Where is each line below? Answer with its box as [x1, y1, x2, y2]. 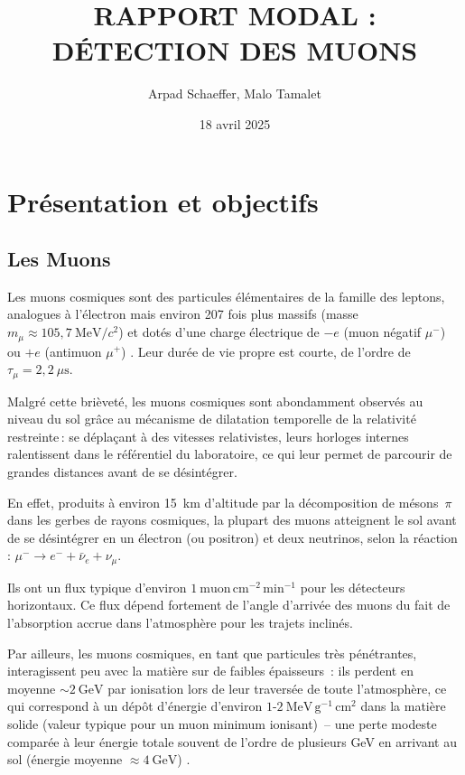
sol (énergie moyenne [7, 750, 123, 769]
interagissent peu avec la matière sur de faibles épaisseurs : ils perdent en [7, 661, 414, 680]
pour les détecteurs [300, 577, 405, 596]
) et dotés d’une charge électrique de [118, 322, 320, 341]
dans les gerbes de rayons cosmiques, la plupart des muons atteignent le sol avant [7, 510, 457, 529]
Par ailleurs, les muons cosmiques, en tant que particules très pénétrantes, [7, 643, 417, 662]
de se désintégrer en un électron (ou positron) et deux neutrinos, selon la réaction [7, 528, 458, 546]
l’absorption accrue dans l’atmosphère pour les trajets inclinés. [7, 612, 353, 631]
